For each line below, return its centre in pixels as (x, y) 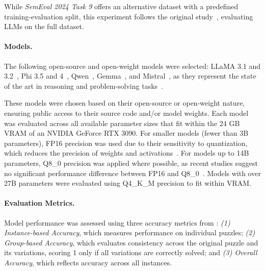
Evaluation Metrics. (39, 203)
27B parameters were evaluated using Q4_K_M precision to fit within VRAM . (128, 183)
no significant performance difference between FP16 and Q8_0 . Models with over (132, 173)
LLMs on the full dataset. (44, 26)
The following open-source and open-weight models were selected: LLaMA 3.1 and (132, 66)
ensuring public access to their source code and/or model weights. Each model (126, 113)
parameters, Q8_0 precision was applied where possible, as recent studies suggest (131, 163)
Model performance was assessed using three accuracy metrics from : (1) (117, 222)
